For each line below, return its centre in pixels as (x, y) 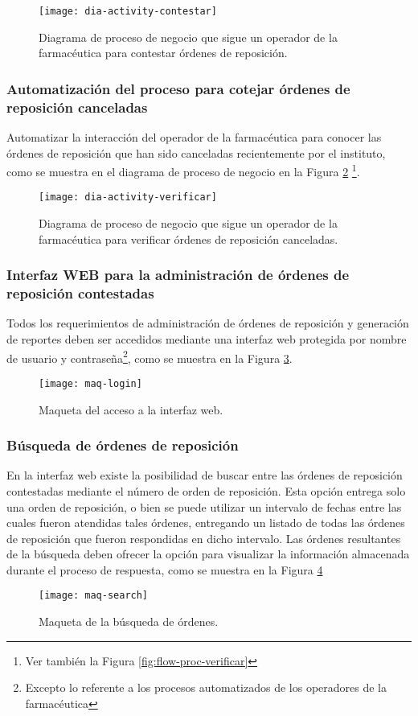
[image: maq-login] (90, 383)
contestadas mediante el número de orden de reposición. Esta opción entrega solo (206, 490)
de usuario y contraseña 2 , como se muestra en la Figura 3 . (150, 356)
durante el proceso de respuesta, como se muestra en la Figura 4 (165, 569)
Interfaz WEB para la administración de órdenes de (178, 275)
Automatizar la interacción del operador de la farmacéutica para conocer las (194, 136)
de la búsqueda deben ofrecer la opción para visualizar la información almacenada (208, 554)
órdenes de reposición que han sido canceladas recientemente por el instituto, (196, 152)
